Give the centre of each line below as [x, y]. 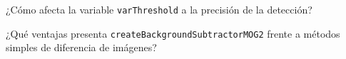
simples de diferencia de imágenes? [81, 47]
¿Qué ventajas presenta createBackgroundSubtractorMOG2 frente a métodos [173, 33]
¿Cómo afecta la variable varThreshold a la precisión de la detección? [159, 9]
